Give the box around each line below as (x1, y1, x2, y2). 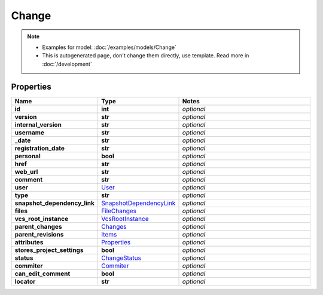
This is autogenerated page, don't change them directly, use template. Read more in (42, 52, 249, 59)
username (14, 128, 45, 137)
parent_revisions (14, 230, 64, 238)
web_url (14, 167, 38, 176)
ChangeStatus (101, 254, 142, 262)
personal (14, 152, 41, 160)
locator (14, 277, 36, 285)
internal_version (14, 120, 62, 128)
